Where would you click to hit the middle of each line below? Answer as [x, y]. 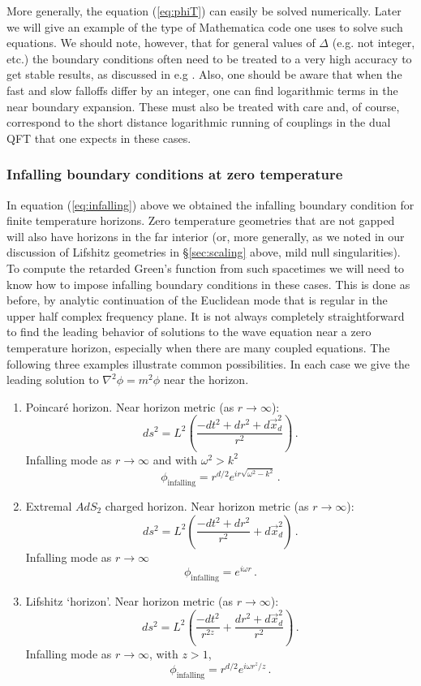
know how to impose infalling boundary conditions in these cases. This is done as [208, 284]
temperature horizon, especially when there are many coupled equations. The [198, 347]
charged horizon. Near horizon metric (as [207, 506]
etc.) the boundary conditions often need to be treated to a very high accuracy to [209, 58]
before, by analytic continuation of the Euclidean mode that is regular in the [197, 300]
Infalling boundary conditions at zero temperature [175, 174]
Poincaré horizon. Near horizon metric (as [130, 406]
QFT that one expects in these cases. [99, 138]
